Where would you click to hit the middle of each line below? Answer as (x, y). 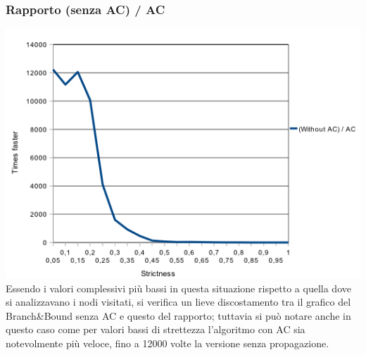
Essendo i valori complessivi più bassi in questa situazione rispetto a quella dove (178, 288)
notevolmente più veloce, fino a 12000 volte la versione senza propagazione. (168, 343)
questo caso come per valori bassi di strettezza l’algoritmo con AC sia (156, 329)
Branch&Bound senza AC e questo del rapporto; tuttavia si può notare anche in (178, 315)
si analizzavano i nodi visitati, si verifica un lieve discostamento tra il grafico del (178, 302)
